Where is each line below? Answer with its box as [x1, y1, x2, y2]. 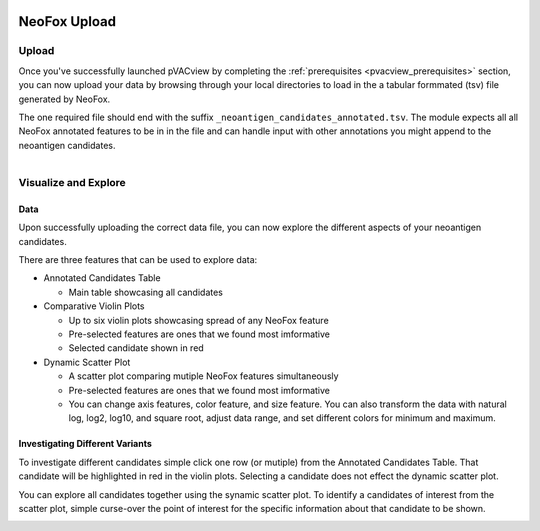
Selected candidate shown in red [68, 342, 204, 354]
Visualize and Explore [18, 176, 127, 190]
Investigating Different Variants [18, 438, 152, 450]
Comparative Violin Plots [43, 300, 145, 312]
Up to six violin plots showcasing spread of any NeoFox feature [68, 314, 329, 326]
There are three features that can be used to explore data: [18, 254, 258, 266]
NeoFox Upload [18, 13, 117, 30]
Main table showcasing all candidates [68, 286, 224, 298]
